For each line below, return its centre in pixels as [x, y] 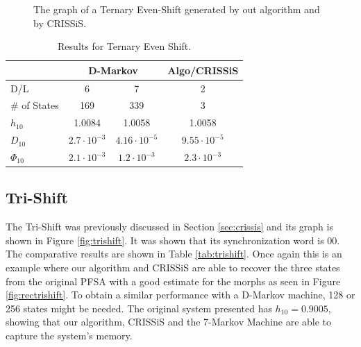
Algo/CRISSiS [203, 70]
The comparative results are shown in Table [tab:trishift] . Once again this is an [174, 254]
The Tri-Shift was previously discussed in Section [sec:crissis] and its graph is [169, 227]
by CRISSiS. [60, 23]
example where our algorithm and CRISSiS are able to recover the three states [173, 268]
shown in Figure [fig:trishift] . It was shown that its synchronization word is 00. [173, 240]
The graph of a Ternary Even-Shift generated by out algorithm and [177, 9]
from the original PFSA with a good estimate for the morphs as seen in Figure [173, 281]
